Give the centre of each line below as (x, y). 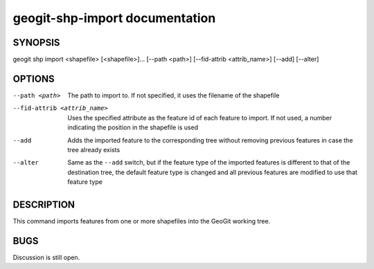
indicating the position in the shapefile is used (133, 127)
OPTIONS (34, 78)
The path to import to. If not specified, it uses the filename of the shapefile (173, 95)
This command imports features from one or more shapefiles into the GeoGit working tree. (142, 221)
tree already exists (94, 149)
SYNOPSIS (36, 43)
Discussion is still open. (46, 257)
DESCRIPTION (44, 204)
